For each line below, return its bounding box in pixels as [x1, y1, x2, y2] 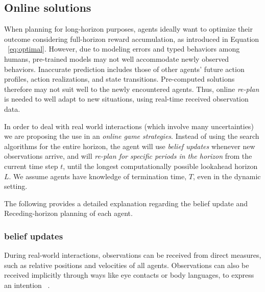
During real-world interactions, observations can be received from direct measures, [4, 250, 261, 260]
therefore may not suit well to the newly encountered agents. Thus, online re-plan [4, 83, 259, 94]
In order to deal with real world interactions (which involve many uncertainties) [4, 120, 254, 131]
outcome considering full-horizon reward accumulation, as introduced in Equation [4, 33, 259, 44]
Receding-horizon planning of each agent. [4, 208, 133, 218]
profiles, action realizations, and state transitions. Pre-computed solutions [4, 74, 235, 84]
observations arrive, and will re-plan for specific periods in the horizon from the [4, 151, 252, 161]
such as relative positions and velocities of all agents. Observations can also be [4, 259, 249, 270]
